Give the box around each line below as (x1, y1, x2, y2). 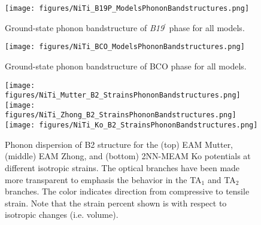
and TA (207, 173, 236, 186)
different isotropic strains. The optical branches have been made (5, 161, 240, 174)
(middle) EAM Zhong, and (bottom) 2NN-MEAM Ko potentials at (5, 150, 251, 162)
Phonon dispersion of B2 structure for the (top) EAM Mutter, (5, 138, 233, 150)
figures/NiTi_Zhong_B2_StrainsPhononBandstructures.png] (5, 111, 236, 120)
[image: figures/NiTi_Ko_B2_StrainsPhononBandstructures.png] (5, 121, 258, 130)
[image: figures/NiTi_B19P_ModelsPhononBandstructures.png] (5, 4, 250, 13)
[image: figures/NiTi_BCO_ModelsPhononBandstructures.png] (5, 42, 245, 51)
